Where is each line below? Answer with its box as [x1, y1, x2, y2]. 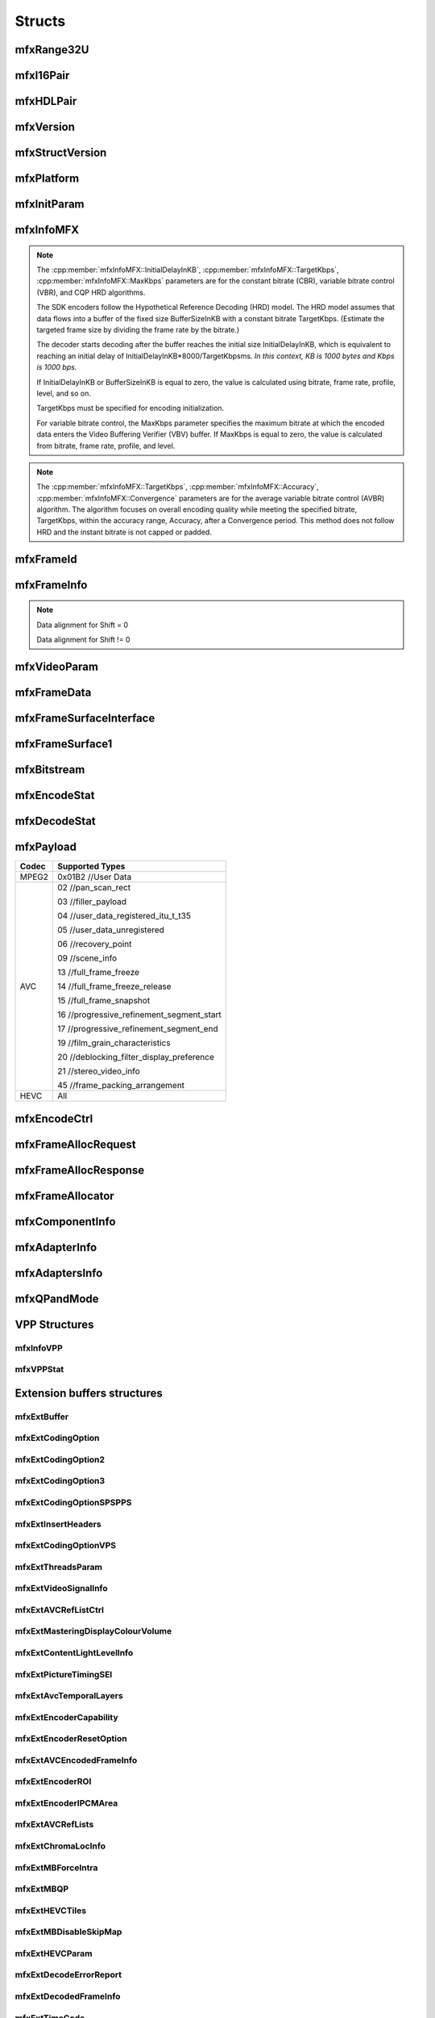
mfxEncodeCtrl [14, 1112, 93, 1125]
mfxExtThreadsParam [14, 1561, 103, 1572]
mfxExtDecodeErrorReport [14, 1970, 122, 1981]
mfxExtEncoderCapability [14, 1711, 118, 1723]
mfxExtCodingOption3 [14, 1476, 106, 1487]
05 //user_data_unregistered [57, 924, 165, 936]
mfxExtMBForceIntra [14, 1861, 98, 1873]
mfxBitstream [14, 763, 85, 777]
